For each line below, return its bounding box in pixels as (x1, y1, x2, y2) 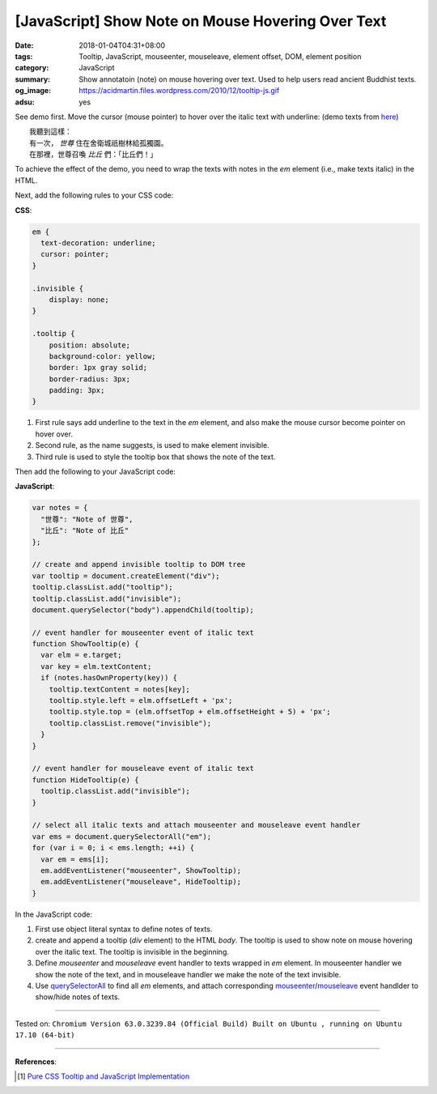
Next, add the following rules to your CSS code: (15, 190, 174, 200)
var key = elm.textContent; (40, 662, 152, 671)
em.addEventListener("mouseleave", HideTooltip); (40, 877, 242, 887)
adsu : (15, 97, 36, 107)
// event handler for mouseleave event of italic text (32, 764, 254, 773)
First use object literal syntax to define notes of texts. (35, 924, 213, 934)
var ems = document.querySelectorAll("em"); (32, 832, 212, 841)
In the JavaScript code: (15, 909, 93, 919)
